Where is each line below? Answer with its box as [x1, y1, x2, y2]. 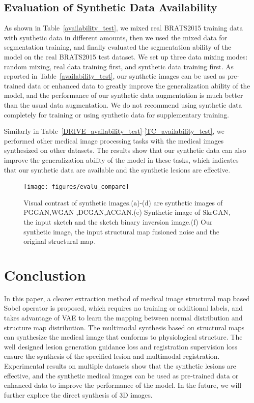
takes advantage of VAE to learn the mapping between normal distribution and [4, 313, 243, 323]
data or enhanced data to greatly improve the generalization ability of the [28, 80, 250, 90]
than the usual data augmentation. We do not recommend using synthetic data [4, 99, 242, 110]
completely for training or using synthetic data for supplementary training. [4, 109, 229, 119]
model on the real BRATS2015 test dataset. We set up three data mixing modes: [4, 51, 248, 61]
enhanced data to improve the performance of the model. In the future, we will [4, 380, 242, 390]
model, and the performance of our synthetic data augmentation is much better [4, 90, 243, 100]
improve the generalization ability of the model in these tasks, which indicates [4, 154, 239, 165]
